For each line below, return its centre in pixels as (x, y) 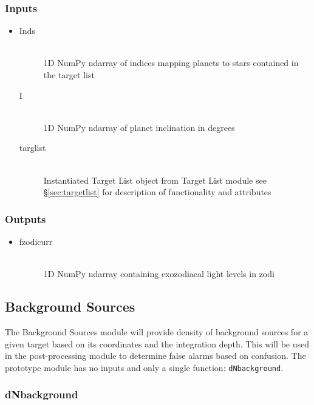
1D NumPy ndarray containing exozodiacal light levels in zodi (159, 274)
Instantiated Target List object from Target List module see (155, 180)
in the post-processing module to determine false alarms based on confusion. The (155, 356)
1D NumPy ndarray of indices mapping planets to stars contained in (171, 63)
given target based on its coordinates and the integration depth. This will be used (157, 343)
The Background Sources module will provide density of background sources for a (157, 331)
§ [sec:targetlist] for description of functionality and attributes (157, 192)
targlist (32, 148)
